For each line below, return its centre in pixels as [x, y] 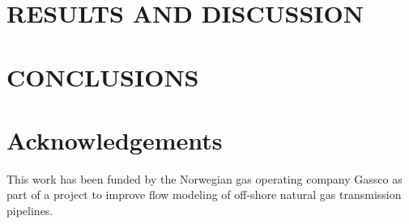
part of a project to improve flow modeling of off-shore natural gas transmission [204, 194]
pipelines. [30, 211]
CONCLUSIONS [103, 76]
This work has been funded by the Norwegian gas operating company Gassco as [204, 178]
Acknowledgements [115, 139]
